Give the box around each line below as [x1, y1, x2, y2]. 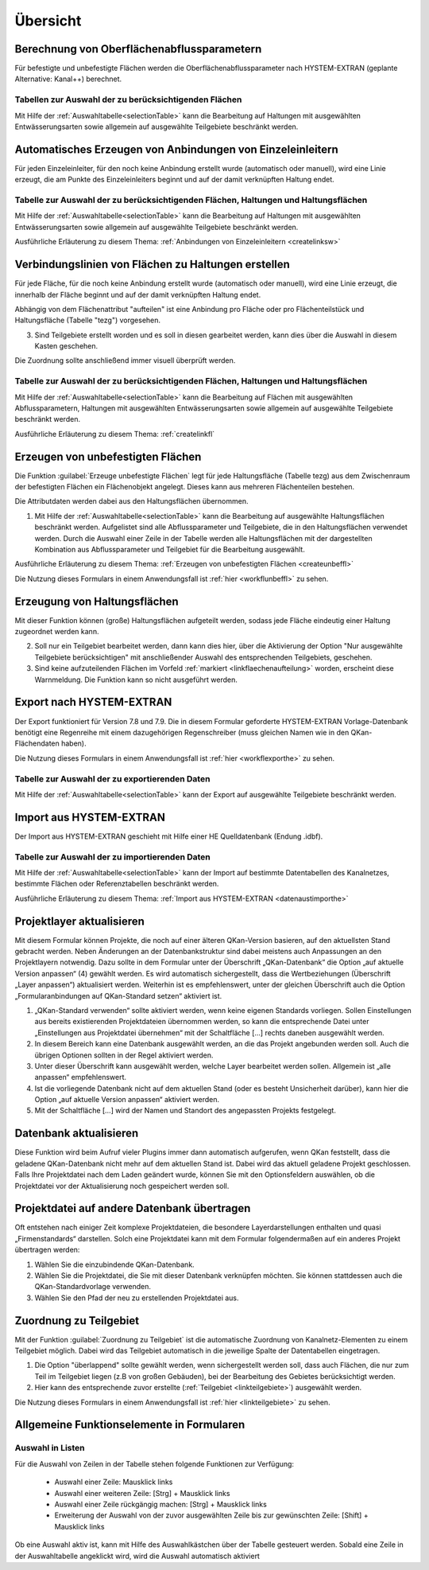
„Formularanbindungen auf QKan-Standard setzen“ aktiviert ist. [14, 991, 222, 1000]
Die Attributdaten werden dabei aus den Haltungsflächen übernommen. [14, 497, 249, 506]
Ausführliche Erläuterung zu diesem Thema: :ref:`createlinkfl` [14, 429, 215, 438]
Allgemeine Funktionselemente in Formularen [14, 1418, 245, 1432]
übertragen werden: [14, 1245, 80, 1255]
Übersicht [14, 12, 82, 29]
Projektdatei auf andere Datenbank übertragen [14, 1202, 251, 1215]
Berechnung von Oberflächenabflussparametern [14, 42, 262, 56]
